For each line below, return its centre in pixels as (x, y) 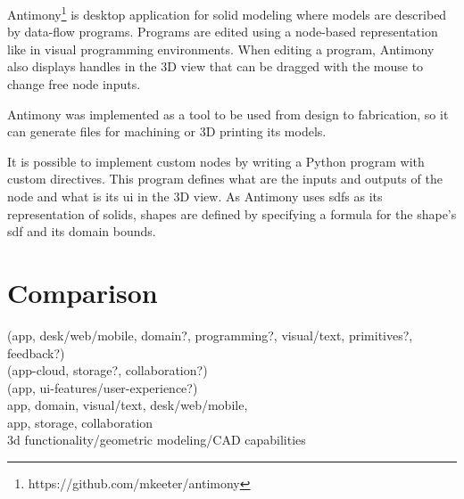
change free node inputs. (74, 84)
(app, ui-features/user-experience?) (103, 387)
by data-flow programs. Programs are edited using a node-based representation (223, 32)
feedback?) (36, 352)
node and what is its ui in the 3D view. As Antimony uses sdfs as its (195, 196)
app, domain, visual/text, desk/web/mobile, (128, 405)
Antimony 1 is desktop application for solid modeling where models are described (227, 13)
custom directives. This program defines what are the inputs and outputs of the (225, 179)
